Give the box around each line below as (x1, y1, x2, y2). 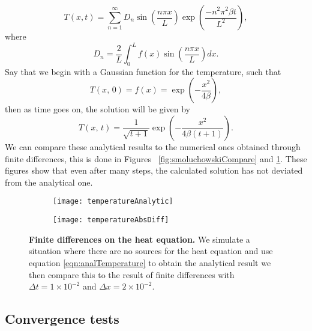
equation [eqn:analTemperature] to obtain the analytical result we (29, 256, 271, 269)
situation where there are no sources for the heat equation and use (29, 244, 273, 257)
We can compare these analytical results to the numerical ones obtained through (5, 141, 301, 153)
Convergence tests (5, 309, 119, 328)
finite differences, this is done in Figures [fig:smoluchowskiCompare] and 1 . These (5, 152, 307, 165)
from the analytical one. (5, 175, 93, 188)
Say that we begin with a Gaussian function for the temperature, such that (5, 65, 281, 77)
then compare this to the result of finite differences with (29, 268, 235, 281)
